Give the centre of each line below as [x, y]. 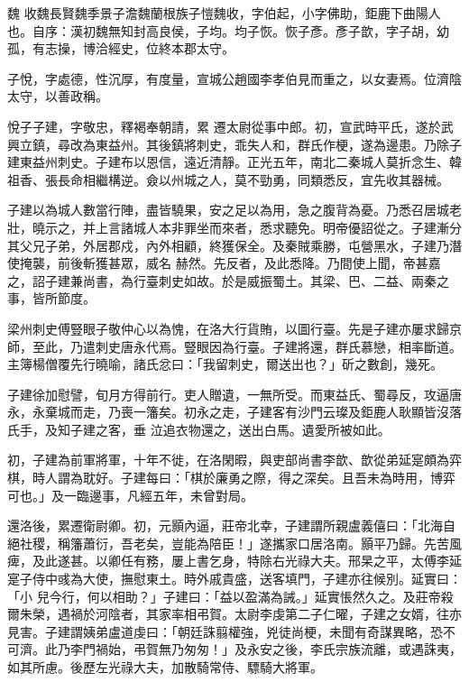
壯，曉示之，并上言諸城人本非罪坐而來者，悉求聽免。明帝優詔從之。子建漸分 [234, 227]
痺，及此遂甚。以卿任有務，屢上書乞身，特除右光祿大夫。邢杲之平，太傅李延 [234, 561]
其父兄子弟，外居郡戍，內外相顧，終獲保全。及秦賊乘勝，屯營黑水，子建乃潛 [234, 245]
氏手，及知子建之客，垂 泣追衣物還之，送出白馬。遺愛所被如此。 [199, 429]
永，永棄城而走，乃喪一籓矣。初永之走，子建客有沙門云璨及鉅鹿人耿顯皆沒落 [234, 412]
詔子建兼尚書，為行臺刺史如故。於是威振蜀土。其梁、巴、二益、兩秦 [234, 280]
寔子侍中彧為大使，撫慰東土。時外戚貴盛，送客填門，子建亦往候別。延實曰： [234, 579]
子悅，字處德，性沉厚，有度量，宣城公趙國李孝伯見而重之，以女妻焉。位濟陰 [234, 78]
